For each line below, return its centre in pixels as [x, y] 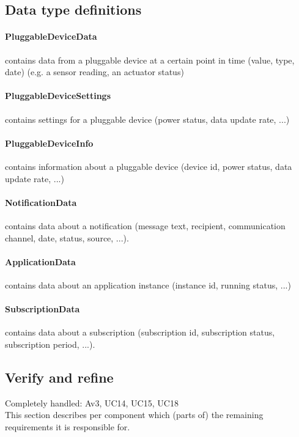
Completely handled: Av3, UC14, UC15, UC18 [92, 402]
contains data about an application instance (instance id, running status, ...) [148, 285]
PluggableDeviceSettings [58, 96]
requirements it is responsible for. [68, 426]
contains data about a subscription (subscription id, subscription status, [140, 332]
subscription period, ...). [50, 344]
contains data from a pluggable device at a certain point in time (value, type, [150, 60]
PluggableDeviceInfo [49, 143]
